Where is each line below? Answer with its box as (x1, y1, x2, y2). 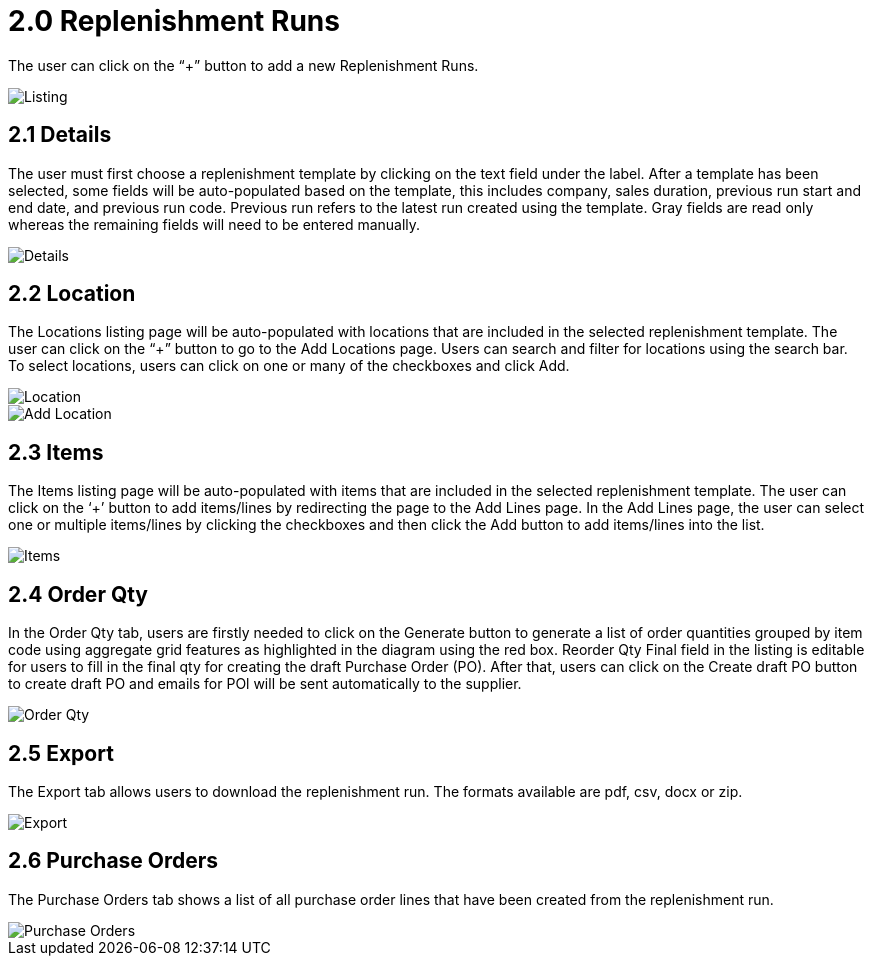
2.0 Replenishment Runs (8, 4, 340, 38)
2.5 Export (8, 740, 114, 766)
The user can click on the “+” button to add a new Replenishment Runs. (8, 56, 479, 74)
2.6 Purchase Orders (8, 848, 219, 874)
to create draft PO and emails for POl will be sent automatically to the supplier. (8, 675, 522, 693)
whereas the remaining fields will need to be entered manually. (8, 215, 421, 233)
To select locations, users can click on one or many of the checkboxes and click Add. (8, 357, 570, 375)
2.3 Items (8, 439, 104, 465)
